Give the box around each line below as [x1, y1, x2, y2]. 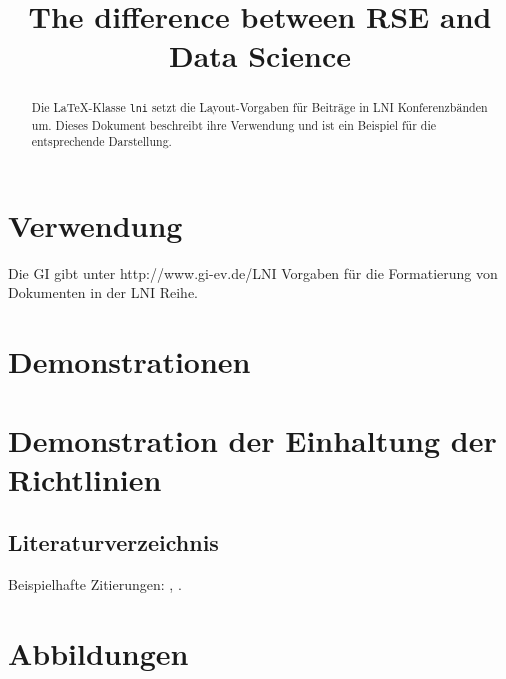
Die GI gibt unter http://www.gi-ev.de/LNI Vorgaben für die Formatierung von [8, 262, 498, 283]
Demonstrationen [8, 341, 251, 382]
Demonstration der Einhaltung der [8, 419, 497, 460]
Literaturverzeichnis [8, 527, 219, 558]
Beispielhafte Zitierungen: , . [8, 574, 182, 595]
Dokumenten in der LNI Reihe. [8, 282, 199, 303]
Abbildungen [8, 632, 189, 673]
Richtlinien [8, 458, 162, 499]
